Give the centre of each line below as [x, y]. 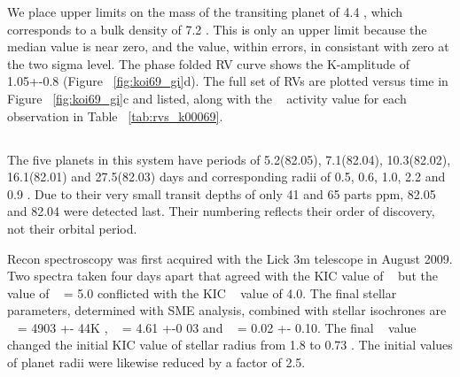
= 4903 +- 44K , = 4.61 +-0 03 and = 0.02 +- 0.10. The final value [217, 327]
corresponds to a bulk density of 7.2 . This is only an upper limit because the [217, 29]
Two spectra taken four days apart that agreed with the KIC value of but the [223, 276]
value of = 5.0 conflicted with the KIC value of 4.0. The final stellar [202, 292]
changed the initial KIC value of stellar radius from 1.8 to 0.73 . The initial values [230, 345]
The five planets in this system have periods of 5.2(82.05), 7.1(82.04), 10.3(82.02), [229, 159]
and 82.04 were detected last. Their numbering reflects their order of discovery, [221, 211]
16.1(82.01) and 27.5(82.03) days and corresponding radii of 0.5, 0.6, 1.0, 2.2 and [226, 177]
